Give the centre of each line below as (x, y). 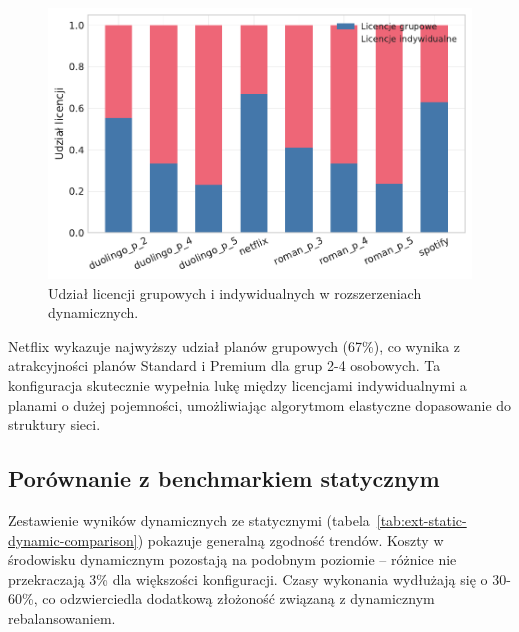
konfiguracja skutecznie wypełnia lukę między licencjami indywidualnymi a (237, 385)
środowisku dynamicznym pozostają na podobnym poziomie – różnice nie (232, 559)
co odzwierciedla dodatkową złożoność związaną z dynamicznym (238, 598)
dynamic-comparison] (73, 539)
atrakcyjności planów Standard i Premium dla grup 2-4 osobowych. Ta (224, 365)
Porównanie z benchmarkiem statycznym (224, 478)
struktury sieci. (54, 424)
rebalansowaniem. (62, 618)
